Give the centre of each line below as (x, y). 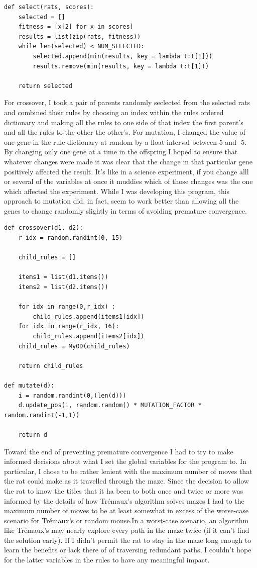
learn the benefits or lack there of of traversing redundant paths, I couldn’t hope (128, 550)
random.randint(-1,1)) (42, 415)
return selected (45, 86)
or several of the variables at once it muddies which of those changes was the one (128, 181)
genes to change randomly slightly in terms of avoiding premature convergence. (125, 210)
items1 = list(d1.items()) (63, 277)
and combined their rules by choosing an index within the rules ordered (114, 112)
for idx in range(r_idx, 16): (69, 326)
